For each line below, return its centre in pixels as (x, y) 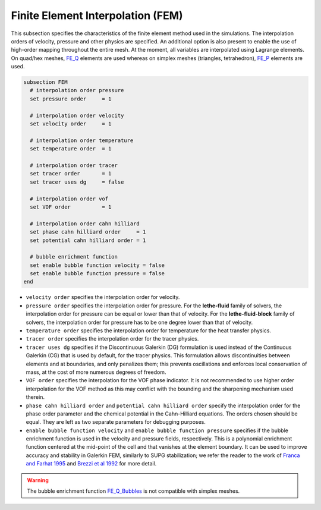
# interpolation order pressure (77, 90)
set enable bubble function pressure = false (97, 274)
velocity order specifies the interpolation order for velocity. (103, 297)
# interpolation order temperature (82, 140)
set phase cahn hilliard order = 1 (88, 232)
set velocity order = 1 (71, 124)
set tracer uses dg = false (77, 182)
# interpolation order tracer (74, 166)
